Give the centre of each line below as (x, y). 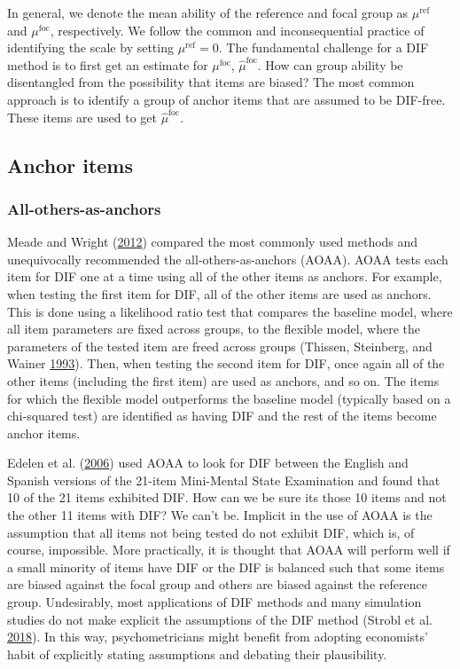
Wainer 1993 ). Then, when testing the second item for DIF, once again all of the (226, 363)
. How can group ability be (330, 64)
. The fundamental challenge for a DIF (324, 47)
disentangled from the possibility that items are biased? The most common (211, 82)
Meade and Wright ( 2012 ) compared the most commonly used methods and (213, 242)
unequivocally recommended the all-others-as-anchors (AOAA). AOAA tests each (228, 259)
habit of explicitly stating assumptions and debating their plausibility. (197, 653)
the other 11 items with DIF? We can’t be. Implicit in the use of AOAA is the (220, 515)
